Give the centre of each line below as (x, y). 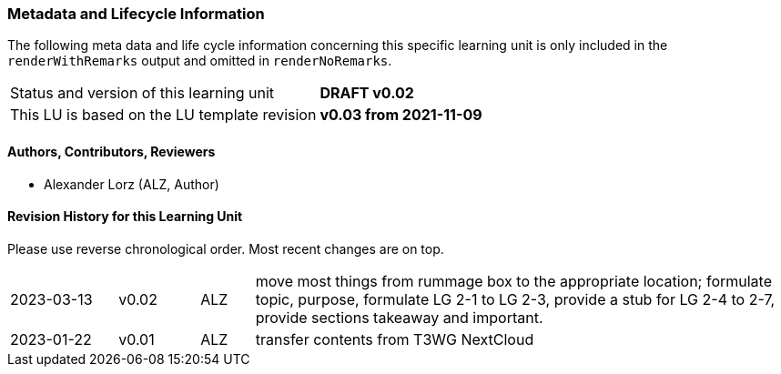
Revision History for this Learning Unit (125, 217)
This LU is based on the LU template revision (163, 115)
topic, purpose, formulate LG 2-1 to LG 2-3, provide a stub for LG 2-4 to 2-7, (515, 299)
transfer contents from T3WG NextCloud (395, 339)
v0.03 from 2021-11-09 (401, 115)
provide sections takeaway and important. (399, 317)
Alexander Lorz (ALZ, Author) (132, 184)
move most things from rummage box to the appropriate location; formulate (513, 281)
